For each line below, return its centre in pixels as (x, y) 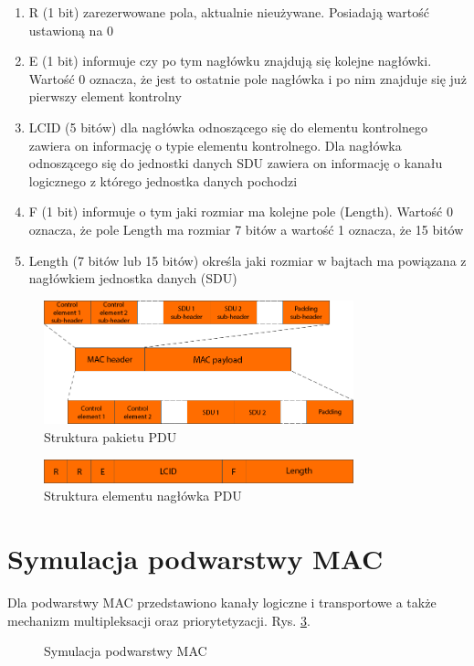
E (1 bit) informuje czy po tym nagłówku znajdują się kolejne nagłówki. (230, 61)
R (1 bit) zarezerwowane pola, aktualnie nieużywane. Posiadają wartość (229, 12)
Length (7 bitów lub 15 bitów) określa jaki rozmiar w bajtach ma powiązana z (248, 260)
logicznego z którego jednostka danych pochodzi (163, 180)
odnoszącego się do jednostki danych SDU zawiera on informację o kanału (236, 163)
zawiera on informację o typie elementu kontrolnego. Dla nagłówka (215, 145)
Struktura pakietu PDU (111, 437)
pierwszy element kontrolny (105, 96)
